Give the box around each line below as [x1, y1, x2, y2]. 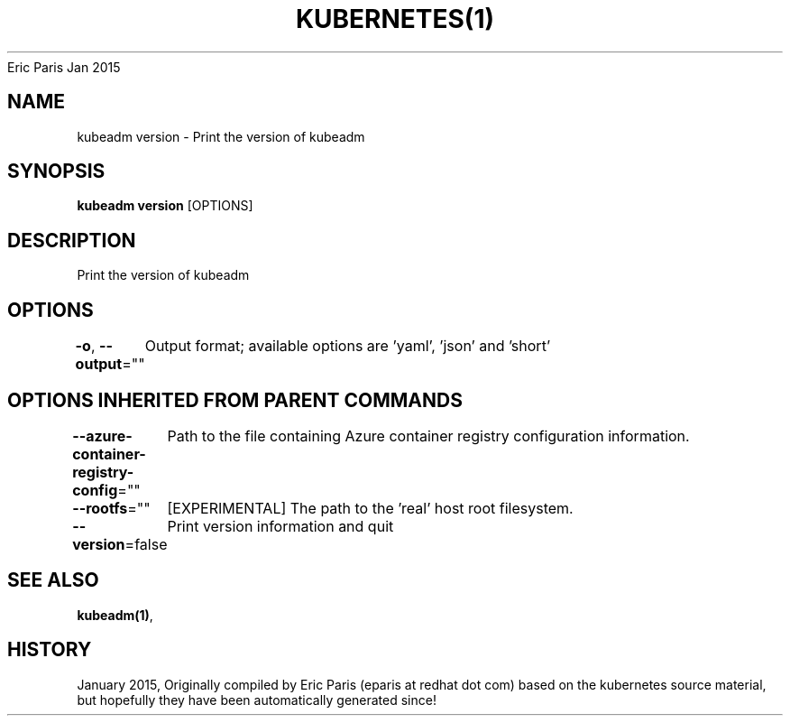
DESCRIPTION [7, 228, 136, 252]
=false [124, 534, 168, 553]
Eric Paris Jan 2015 [7, 59, 121, 75]
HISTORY [7, 638, 92, 662]
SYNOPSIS [7, 160, 106, 183]
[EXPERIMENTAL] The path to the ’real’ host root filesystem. [167, 498, 574, 517]
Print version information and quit [167, 516, 394, 535]
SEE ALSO [7, 569, 99, 592]
